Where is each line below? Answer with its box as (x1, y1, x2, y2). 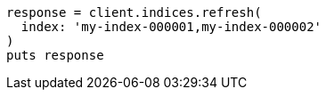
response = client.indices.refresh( (6, 5, 262, 20)
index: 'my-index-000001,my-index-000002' (20, 20, 322, 34)
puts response (6, 48, 104, 62)
